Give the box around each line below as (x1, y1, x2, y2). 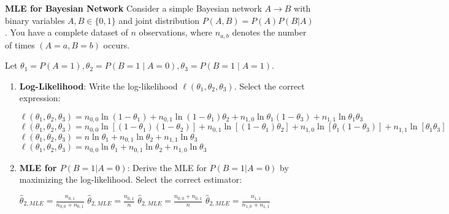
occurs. (103, 38, 130, 51)
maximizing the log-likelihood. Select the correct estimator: (19, 173, 242, 186)
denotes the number (232, 26, 307, 39)
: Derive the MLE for (127, 161, 207, 174)
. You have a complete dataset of (5, 26, 128, 39)
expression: (19, 91, 61, 104)
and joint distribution (118, 13, 200, 26)
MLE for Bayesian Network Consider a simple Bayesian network (5, 2, 262, 14)
